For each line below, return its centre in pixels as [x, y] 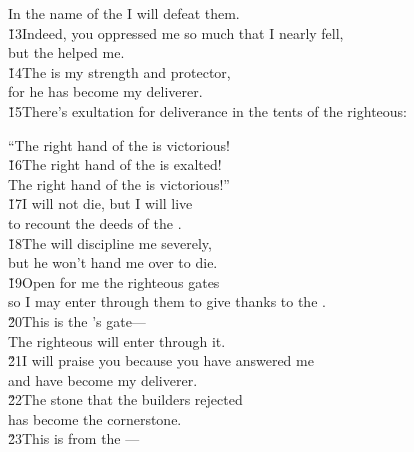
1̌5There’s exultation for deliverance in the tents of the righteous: [207, 110]
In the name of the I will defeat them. [124, 13]
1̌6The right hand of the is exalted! [115, 164]
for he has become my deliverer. [105, 91]
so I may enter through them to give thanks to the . [167, 301]
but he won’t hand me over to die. [113, 262]
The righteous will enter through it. [117, 340]
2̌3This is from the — [74, 438]
